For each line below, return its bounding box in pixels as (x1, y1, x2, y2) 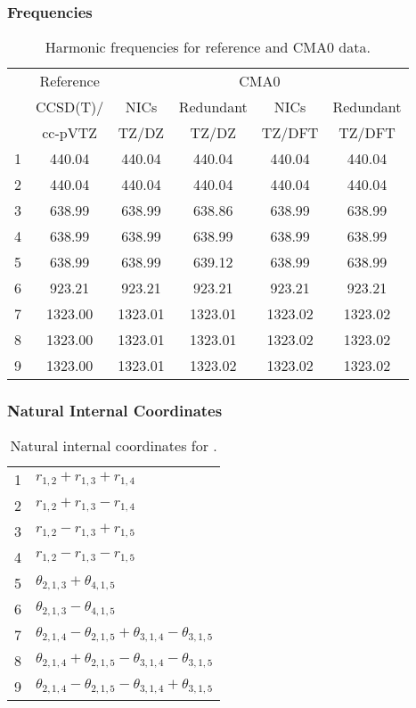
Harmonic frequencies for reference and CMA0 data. (45, 37, 371, 58)
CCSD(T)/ (36, 96, 104, 118)
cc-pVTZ (42, 122, 98, 144)
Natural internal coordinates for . (10, 435, 217, 457)
